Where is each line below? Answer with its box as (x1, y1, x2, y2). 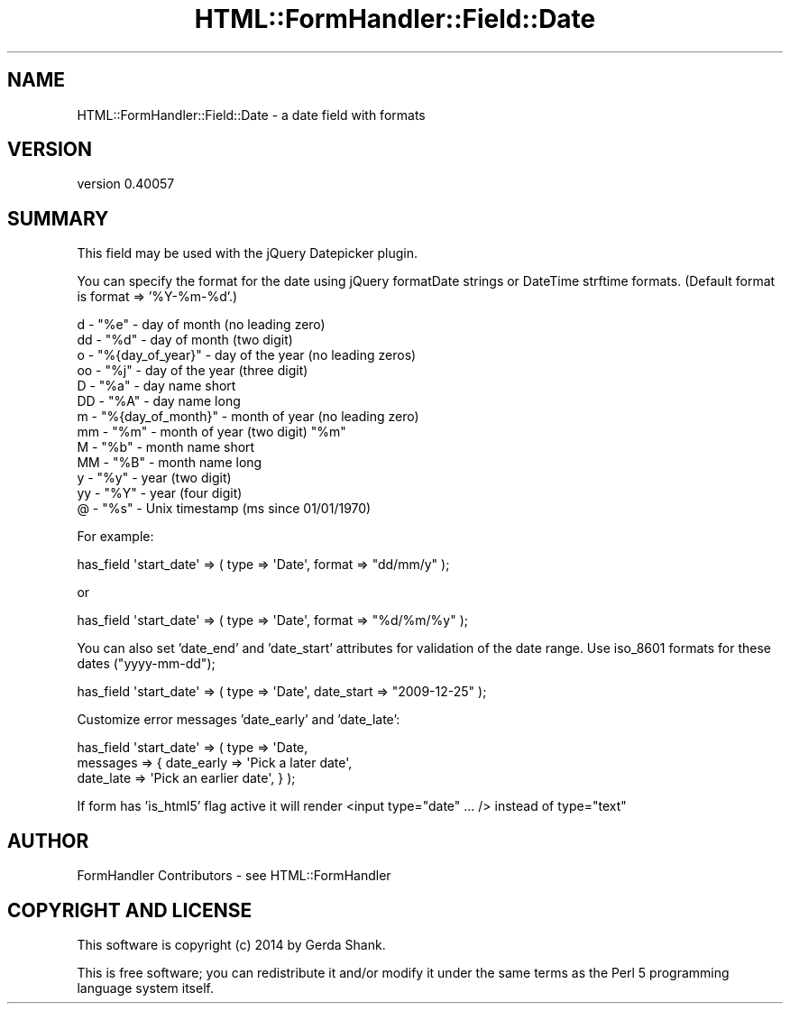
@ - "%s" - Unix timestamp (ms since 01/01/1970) (77, 501, 372, 517)
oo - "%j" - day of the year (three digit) (77, 363, 308, 379)
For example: (77, 528, 154, 545)
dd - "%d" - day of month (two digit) (77, 332, 293, 348)
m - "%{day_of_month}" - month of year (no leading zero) (77, 409, 419, 425)
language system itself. (77, 979, 214, 996)
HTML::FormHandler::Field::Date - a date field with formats (77, 106, 426, 123)
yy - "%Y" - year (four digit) (77, 485, 243, 501)
